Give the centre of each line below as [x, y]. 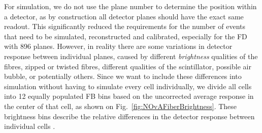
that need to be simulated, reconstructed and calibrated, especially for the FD [126, 36]
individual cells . [30, 126]
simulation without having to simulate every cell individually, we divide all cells [128, 86]
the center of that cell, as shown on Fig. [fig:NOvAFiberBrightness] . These [121, 106]
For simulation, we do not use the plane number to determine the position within [130, 6]
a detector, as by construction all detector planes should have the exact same [124, 16]
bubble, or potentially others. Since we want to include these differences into [123, 76]
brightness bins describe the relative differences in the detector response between [129, 116]
